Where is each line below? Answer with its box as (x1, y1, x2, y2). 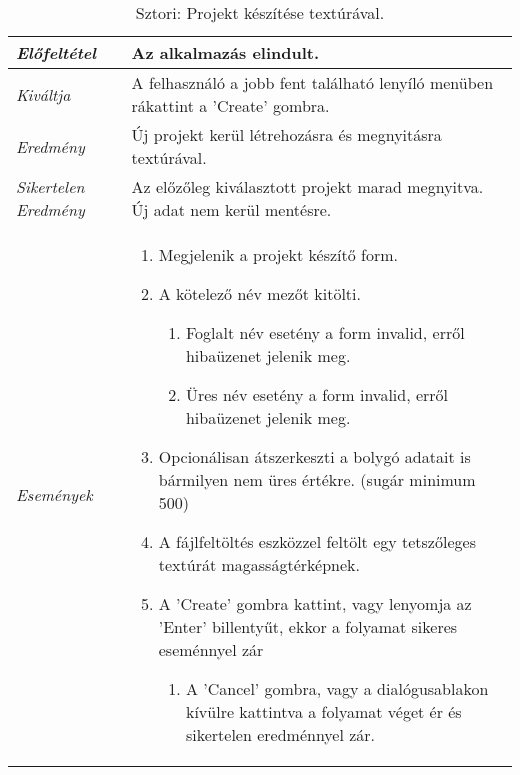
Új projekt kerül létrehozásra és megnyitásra (131, 123, 442, 146)
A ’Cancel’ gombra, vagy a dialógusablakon (185, 677, 489, 700)
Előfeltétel (16, 41, 97, 64)
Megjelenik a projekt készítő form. (158, 243, 399, 266)
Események (16, 483, 93, 506)
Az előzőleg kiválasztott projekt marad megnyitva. (131, 175, 484, 198)
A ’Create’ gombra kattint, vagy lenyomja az (158, 592, 472, 615)
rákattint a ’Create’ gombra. (131, 94, 330, 117)
